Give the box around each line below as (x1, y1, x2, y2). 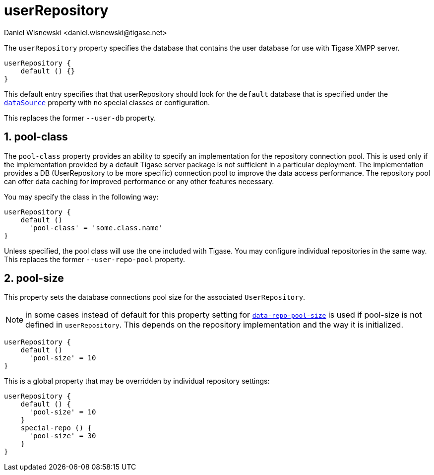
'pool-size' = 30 (29, 432, 96, 440)
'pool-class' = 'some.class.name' (29, 223, 163, 232)
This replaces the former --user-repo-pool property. (4, 255, 185, 264)
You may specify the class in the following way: (4, 192, 159, 201)
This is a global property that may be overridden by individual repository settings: (4, 377, 270, 386)
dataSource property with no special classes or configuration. (4, 98, 210, 107)
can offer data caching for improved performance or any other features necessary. (4, 177, 274, 186)
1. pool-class (4, 131, 68, 143)
